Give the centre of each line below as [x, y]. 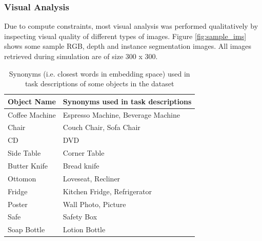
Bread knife [81, 165]
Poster [18, 204]
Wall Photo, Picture [94, 204]
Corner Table [84, 153]
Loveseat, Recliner [92, 178]
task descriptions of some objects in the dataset [99, 84]
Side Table [24, 153]
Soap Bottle [26, 229]
